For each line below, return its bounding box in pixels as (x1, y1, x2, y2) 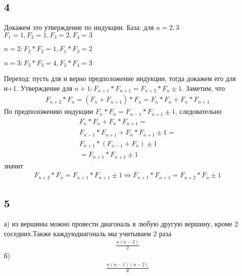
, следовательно (175, 106, 222, 116)
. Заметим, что (182, 83, 225, 93)
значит (4, 160, 24, 170)
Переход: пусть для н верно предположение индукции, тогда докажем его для (4, 73, 236, 83)
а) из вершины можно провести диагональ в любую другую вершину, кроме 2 (4, 218, 238, 228)
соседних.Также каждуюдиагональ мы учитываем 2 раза (4, 228, 171, 238)
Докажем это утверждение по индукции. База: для (4, 22, 154, 32)
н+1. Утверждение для (4, 83, 73, 93)
